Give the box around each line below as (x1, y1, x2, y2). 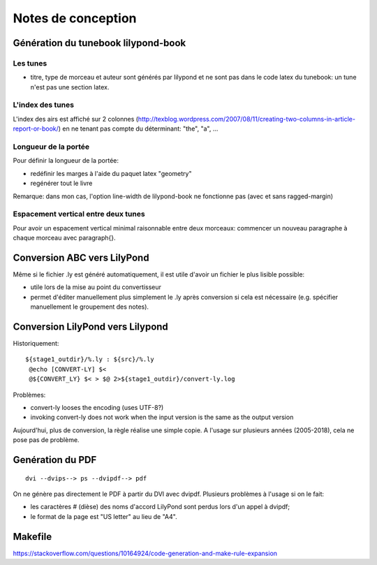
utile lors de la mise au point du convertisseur (30, 283, 162, 291)
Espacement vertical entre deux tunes (13, 210, 146, 219)
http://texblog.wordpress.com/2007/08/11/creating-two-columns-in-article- (138, 115, 356, 123)
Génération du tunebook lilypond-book (13, 37, 186, 49)
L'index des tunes (13, 100, 75, 110)
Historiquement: (13, 339, 59, 348)
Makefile (13, 531, 52, 543)
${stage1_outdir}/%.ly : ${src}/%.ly (25, 355, 155, 363)
